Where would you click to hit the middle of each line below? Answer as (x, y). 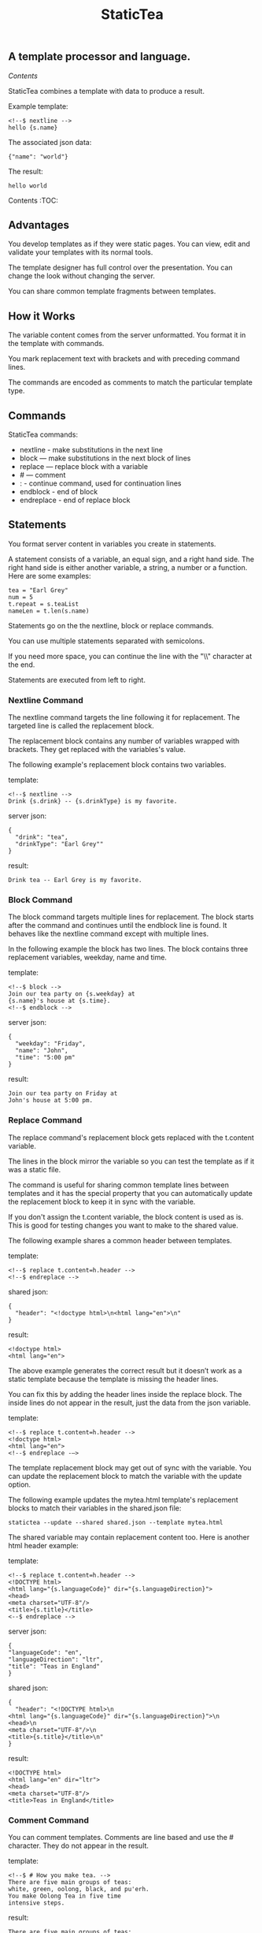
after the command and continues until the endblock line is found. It (118, 926)
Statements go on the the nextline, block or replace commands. (111, 625)
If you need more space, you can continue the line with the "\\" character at (130, 656)
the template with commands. (56, 344)
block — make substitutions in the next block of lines (105, 458)
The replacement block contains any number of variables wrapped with (124, 741)
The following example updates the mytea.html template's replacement (123, 1499)
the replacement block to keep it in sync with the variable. (102, 1201)
